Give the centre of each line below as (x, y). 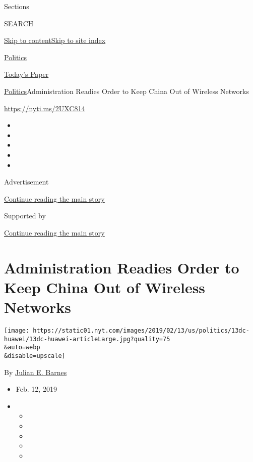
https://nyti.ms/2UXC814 (45, 108)
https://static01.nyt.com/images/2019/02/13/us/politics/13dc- (141, 331)
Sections (17, 6)
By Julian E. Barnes (36, 372)
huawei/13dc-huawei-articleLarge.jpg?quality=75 (87, 339)
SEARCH (19, 23)
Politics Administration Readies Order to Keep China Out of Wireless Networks (126, 91)
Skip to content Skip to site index (55, 40)
